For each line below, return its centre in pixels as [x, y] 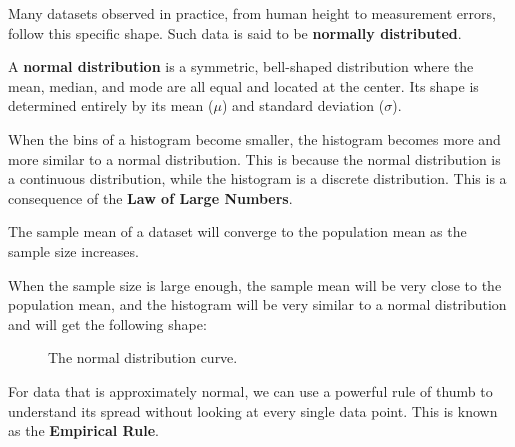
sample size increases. [73, 250]
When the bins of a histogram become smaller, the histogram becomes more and [254, 138]
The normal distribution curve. [143, 357]
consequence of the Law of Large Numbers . [150, 197]
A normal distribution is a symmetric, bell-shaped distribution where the [241, 66]
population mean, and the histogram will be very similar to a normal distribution [257, 304]
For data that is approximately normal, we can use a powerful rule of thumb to [250, 390]
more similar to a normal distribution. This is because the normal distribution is [254, 158]
